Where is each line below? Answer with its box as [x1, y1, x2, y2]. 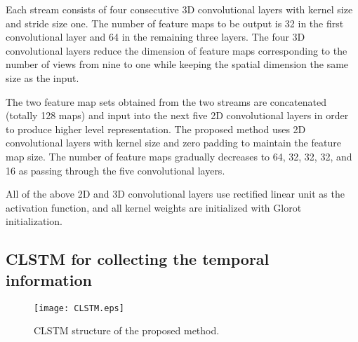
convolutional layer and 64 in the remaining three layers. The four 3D [6, 29, 305, 44]
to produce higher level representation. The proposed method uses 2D [6, 121, 306, 136]
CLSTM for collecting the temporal [6, 248, 270, 270]
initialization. [6, 214, 62, 228]
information [6, 268, 92, 290]
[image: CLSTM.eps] [34, 303, 124, 313]
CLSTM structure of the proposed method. [34, 323, 220, 338]
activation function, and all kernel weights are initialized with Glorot [6, 200, 302, 214]
